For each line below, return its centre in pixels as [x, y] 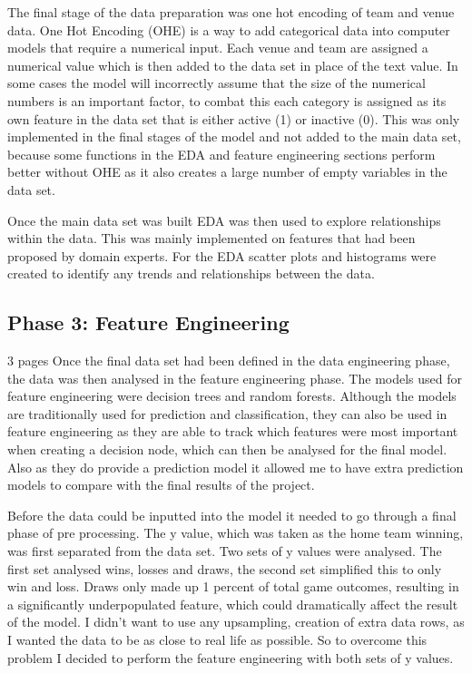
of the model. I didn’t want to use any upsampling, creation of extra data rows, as [236, 622]
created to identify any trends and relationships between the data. [191, 273]
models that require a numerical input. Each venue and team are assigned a [218, 48]
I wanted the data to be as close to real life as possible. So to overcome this [217, 640]
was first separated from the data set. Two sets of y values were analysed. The [225, 551]
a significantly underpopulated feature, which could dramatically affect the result [233, 604]
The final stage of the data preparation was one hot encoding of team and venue [231, 12]
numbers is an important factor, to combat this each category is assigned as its [227, 100]
